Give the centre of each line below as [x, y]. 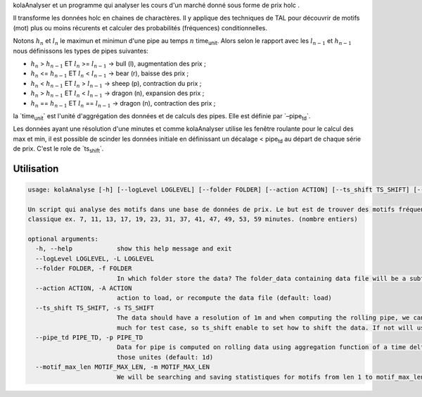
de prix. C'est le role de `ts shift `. [58, 149]
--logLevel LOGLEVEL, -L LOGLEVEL [95, 258]
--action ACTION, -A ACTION [84, 288]
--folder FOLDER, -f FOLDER [84, 269]
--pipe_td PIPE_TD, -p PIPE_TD [89, 337]
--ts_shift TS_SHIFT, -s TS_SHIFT [95, 308]
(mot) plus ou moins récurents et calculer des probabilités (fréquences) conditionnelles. [140, 27]
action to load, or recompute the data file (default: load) [224, 298]
